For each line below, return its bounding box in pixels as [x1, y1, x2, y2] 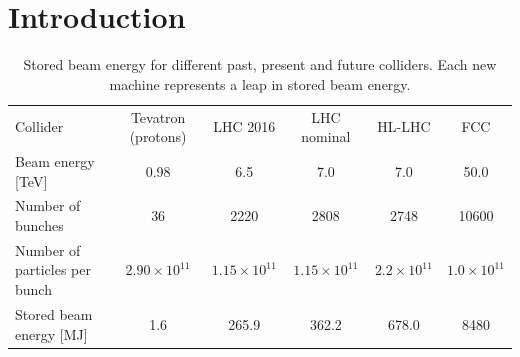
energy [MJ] [15, 323, 88, 344]
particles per [15, 259, 91, 280]
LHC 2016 [213, 116, 276, 137]
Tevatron [130, 106, 186, 127]
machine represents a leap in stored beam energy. [109, 73, 411, 94]
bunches [15, 215, 64, 236]
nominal [301, 126, 351, 147]
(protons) [129, 126, 187, 147]
